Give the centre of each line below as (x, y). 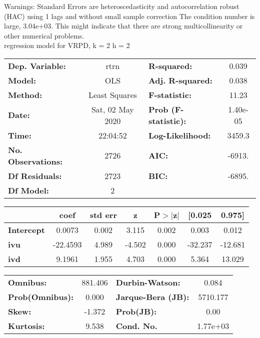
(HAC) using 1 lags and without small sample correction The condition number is (129, 16)
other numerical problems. (44, 35)
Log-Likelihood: (179, 135)
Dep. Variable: (37, 65)
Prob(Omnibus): (41, 296)
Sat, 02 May (112, 109)
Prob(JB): (136, 311)
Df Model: (28, 190)
